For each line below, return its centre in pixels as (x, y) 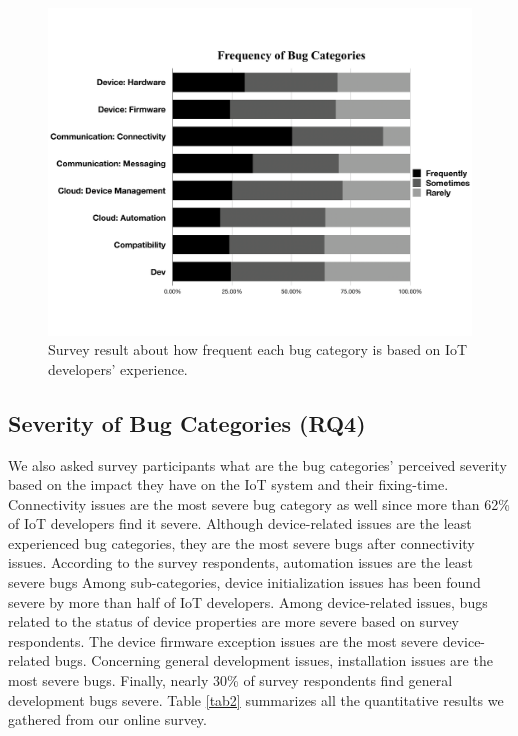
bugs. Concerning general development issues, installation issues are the (273, 660)
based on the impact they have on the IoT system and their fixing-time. (228, 484)
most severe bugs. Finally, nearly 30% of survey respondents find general (230, 680)
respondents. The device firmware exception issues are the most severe (223, 640)
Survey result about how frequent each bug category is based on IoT (258, 349)
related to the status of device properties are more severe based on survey (234, 621)
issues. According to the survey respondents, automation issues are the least (240, 562)
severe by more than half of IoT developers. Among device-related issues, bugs (248, 601)
